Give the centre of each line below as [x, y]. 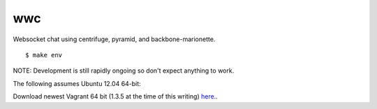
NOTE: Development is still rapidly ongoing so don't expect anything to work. [124, 71]
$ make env [44, 55]
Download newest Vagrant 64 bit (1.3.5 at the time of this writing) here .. [115, 96]
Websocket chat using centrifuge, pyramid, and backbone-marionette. [114, 39]
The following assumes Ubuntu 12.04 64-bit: [77, 83]
